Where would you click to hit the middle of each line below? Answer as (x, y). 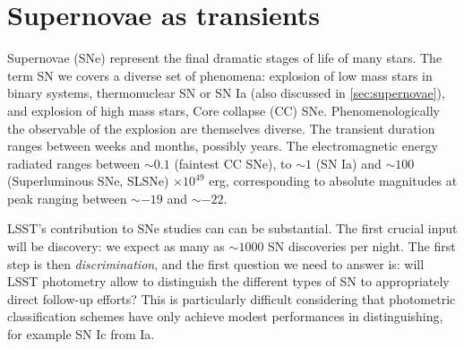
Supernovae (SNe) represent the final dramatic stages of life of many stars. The (225, 58)
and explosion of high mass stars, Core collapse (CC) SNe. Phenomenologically (223, 110)
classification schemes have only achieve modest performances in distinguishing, (225, 316)
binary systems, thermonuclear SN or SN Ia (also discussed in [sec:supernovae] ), (226, 93)
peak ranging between (67, 198)
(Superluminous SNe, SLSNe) (88, 181)
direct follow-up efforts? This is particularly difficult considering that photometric (232, 298)
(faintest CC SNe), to (233, 163)
